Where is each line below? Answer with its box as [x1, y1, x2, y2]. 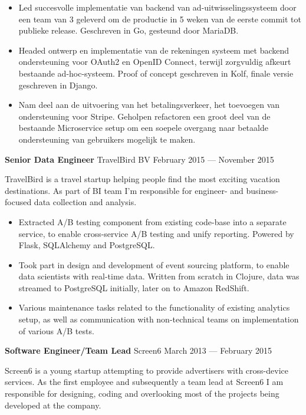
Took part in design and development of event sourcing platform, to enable [18, 258, 289, 271]
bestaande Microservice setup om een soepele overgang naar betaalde [18, 121, 268, 134]
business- [246, 184, 279, 196]
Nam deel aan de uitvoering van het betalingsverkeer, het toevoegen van [18, 98, 280, 111]
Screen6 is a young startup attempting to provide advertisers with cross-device [5, 364, 288, 376]
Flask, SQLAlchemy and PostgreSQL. [18, 239, 155, 251]
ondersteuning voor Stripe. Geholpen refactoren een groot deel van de [18, 110, 271, 122]
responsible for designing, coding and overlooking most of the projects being [5, 387, 279, 400]
